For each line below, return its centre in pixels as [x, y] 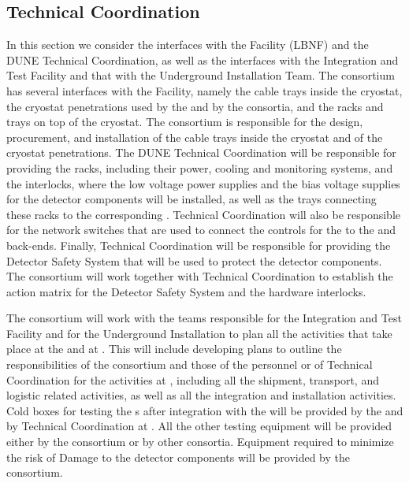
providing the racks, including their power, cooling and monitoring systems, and [200, 167]
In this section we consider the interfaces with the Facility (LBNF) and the [188, 45]
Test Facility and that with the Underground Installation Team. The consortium [201, 75]
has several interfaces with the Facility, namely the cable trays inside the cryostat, [204, 90]
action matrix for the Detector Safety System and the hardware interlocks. [186, 291]
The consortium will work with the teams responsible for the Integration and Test [204, 318]
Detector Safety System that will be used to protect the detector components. [194, 260]
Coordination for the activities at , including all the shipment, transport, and [193, 379]
